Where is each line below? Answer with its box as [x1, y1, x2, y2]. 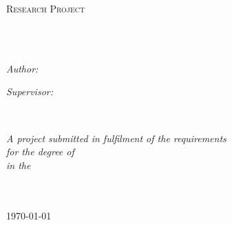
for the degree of [6, 144, 74, 159]
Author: [6, 61, 39, 75]
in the [6, 157, 31, 172]
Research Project [6, 1, 85, 15]
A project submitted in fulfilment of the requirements [6, 130, 226, 145]
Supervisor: [6, 84, 53, 99]
